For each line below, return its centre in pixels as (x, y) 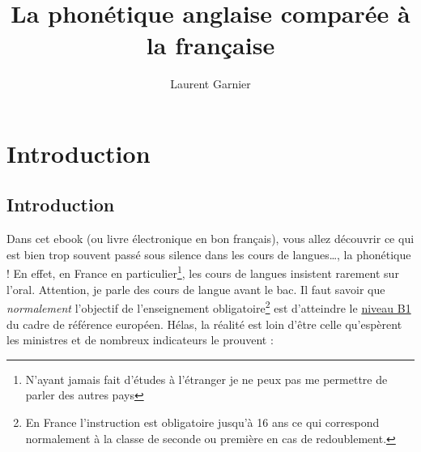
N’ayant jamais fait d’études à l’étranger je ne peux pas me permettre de (206, 379)
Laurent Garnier (210, 84)
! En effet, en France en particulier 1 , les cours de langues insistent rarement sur (203, 272)
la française (210, 45)
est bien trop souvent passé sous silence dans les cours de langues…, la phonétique (209, 254)
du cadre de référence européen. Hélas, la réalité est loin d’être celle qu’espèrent (204, 324)
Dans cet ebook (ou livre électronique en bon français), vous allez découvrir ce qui (210, 239)
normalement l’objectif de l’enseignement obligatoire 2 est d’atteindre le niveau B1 (209, 307)
